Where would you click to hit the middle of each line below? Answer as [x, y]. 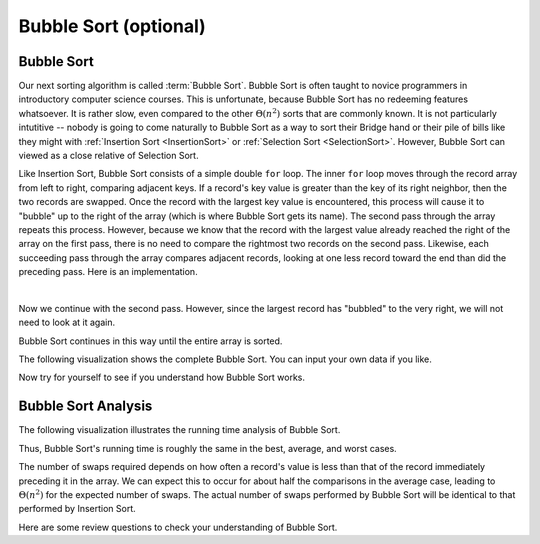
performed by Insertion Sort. [77, 509]
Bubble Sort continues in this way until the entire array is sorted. [150, 341]
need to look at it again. [66, 322]
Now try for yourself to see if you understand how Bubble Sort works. [161, 377]
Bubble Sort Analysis [85, 406]
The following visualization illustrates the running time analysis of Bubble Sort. [179, 430]
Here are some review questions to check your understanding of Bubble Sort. [178, 527]
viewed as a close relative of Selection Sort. [108, 156]
